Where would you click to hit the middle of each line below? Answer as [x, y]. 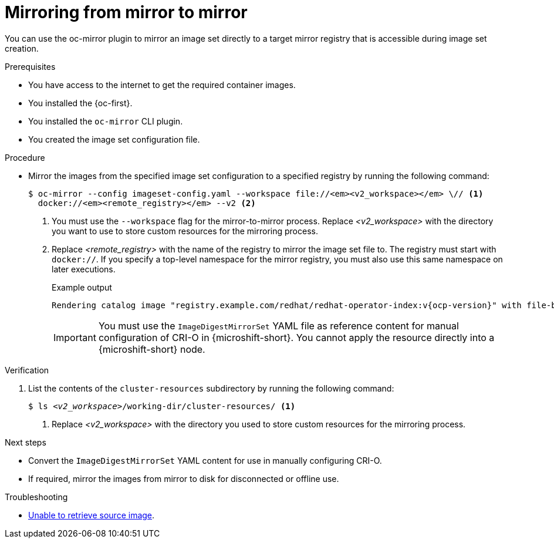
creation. [22, 48]
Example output [82, 287]
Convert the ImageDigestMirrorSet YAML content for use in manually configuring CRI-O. [205, 460]
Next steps [26, 442]
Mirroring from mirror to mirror [126, 12]
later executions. [84, 269]
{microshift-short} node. [152, 349]
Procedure [25, 157]
